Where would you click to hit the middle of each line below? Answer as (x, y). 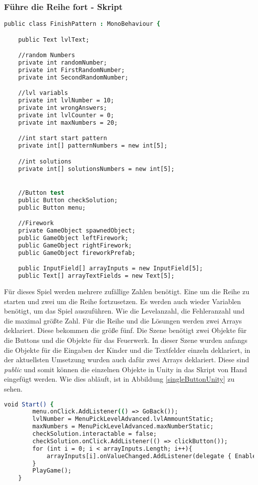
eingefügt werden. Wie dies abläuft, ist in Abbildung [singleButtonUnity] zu (119, 379)
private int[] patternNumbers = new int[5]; (93, 146)
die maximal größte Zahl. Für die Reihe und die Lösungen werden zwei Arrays (123, 320)
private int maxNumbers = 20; (68, 122)
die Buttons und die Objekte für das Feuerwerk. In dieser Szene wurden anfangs (126, 340)
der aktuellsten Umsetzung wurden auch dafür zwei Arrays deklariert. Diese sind (127, 360)
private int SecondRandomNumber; (73, 77)
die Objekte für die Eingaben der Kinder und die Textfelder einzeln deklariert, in (127, 350)
